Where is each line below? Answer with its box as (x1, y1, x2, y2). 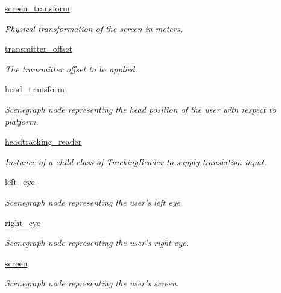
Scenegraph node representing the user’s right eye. (5, 236, 189, 249)
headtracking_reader (5, 135, 82, 148)
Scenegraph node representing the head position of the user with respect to (5, 102, 276, 115)
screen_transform (5, 2, 70, 14)
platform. (5, 115, 39, 127)
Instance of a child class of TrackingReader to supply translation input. (5, 155, 267, 168)
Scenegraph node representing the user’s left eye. (5, 195, 183, 208)
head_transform (5, 83, 65, 95)
